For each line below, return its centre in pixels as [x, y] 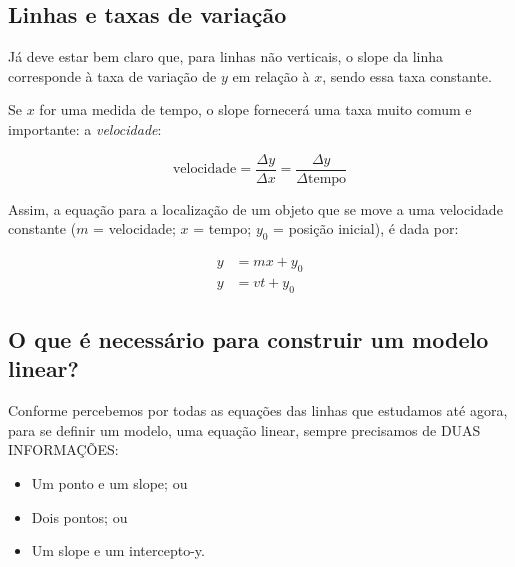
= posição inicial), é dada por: [366, 228]
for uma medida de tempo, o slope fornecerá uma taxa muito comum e [255, 109]
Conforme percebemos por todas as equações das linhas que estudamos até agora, [258, 410]
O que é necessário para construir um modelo [248, 339]
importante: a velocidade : [85, 128]
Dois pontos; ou [79, 516]
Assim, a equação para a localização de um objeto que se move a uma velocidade [255, 208]
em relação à [271, 75]
